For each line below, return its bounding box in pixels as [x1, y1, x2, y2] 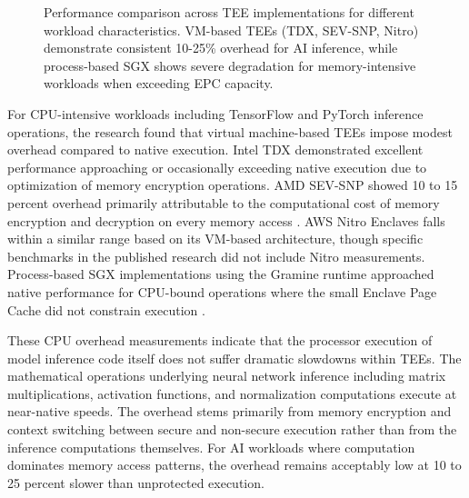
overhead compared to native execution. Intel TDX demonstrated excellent [7, 140, 424, 159]
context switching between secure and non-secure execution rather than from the [7, 420, 457, 439]
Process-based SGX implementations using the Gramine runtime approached [7, 264, 434, 284]
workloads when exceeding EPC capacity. [44, 74, 274, 93]
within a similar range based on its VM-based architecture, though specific [7, 229, 424, 248]
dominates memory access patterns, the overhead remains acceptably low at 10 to [7, 455, 462, 474]
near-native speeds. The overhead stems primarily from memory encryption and [7, 402, 452, 421]
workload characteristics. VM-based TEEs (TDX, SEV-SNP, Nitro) [44, 20, 419, 39]
